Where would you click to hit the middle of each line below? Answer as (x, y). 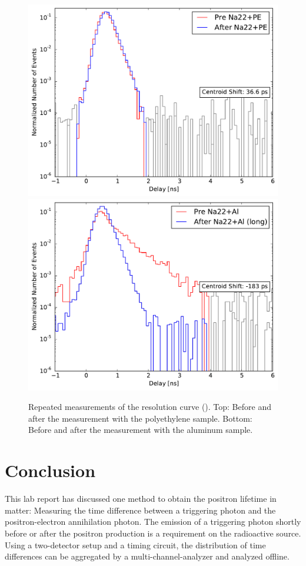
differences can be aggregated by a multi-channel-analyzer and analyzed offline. (147, 556)
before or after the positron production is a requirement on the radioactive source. (153, 533)
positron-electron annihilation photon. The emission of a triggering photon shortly (153, 522)
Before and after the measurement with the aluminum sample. (141, 430)
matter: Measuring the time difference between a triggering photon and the (140, 510)
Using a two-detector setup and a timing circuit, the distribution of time (135, 545)
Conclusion (50, 470)
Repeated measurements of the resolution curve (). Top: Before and (150, 407)
